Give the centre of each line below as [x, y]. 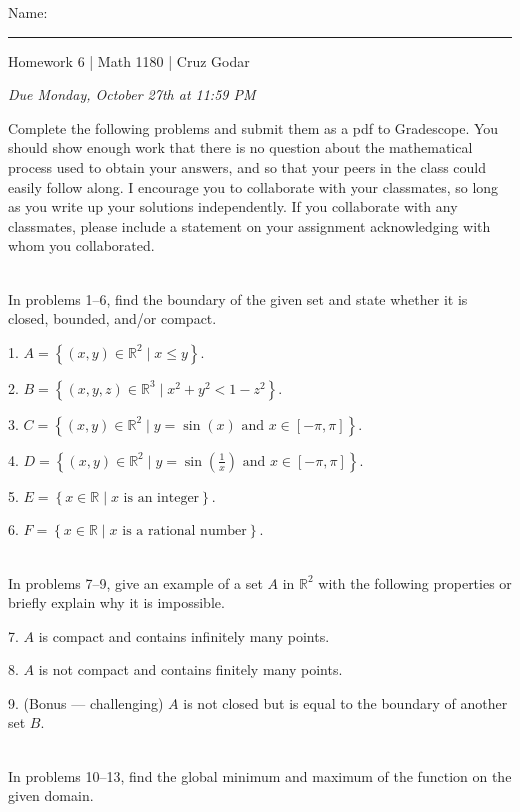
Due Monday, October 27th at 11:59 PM [132, 94]
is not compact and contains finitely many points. [190, 669]
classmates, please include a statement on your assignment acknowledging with [249, 225]
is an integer [161, 497]
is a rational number [184, 531]
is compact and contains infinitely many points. [184, 635]
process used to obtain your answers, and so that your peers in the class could [247, 166]
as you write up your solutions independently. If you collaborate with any [233, 206]
